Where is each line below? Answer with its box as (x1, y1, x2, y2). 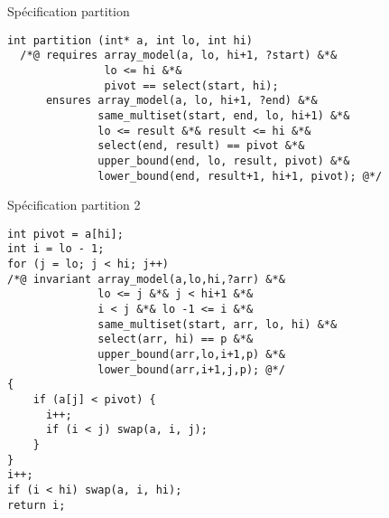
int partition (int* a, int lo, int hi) (7, 33, 254, 47)
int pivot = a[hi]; (7, 227, 124, 240)
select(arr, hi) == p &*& (97, 333, 254, 346)
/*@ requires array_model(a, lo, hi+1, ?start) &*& (20, 49, 338, 62)
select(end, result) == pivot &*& (97, 139, 305, 153)
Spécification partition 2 (7, 195, 141, 214)
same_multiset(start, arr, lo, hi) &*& (97, 317, 338, 331)
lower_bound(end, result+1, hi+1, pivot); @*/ (97, 169, 383, 183)
